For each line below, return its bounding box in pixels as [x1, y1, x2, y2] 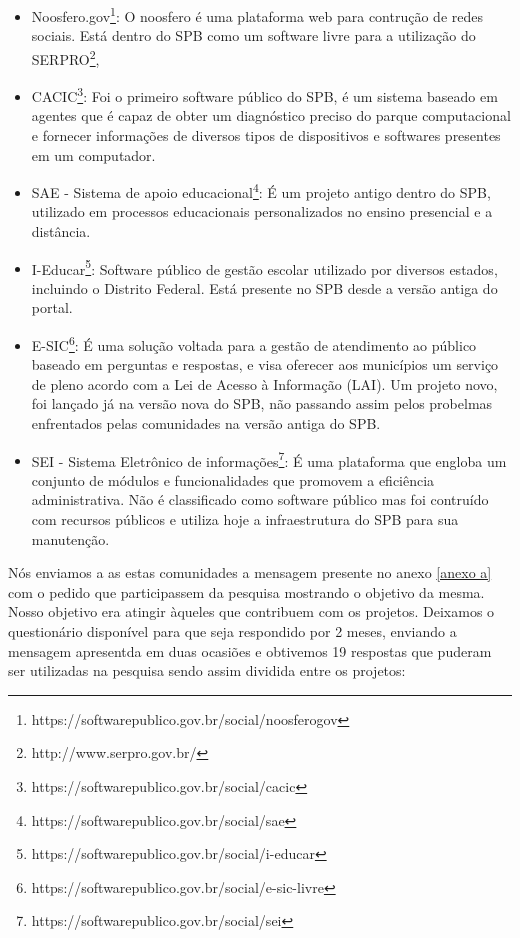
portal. [31, 297, 73, 318]
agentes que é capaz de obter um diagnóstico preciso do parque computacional [31, 105, 511, 126]
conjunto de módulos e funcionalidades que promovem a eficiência [31, 469, 435, 490]
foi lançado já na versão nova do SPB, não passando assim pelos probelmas [31, 393, 493, 414]
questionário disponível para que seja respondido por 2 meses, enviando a [8, 621, 457, 642]
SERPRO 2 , [31, 45, 100, 69]
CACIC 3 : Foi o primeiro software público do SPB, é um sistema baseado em [31, 83, 498, 106]
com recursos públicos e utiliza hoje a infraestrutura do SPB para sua [31, 509, 459, 530]
